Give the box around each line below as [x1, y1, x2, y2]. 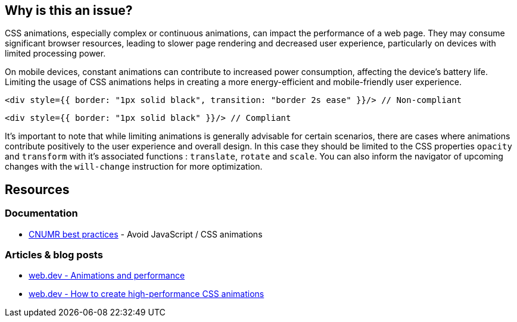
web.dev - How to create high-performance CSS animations [29, 289, 264, 299]
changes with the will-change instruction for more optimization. [5, 161, 263, 172]
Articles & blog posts [5, 249, 103, 261]
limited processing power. [5, 48, 106, 59]
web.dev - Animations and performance [29, 270, 185, 281]
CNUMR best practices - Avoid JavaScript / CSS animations [29, 229, 263, 239]
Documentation [5, 207, 78, 220]
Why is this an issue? [5, 3, 133, 18]
